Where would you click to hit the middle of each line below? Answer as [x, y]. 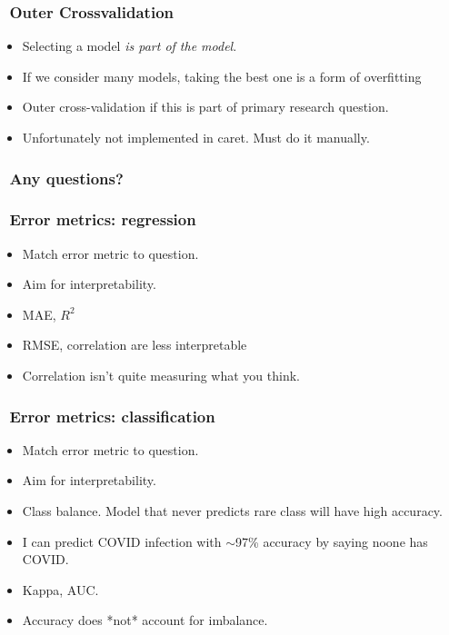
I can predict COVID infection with [122, 541]
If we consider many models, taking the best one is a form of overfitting [222, 76]
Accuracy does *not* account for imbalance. [145, 620]
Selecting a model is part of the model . [130, 46]
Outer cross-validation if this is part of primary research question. [205, 107]
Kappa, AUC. [60, 589]
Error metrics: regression [103, 219]
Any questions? [66, 178]
